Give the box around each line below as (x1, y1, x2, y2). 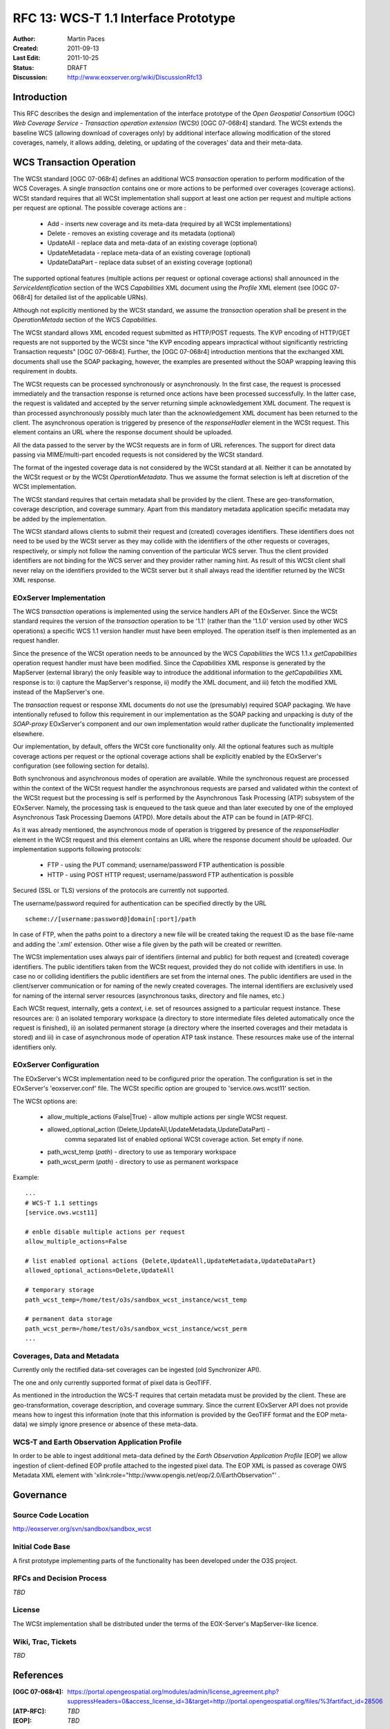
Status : (12, 63, 35, 72)
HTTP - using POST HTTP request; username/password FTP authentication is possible (47, 870, 294, 878)
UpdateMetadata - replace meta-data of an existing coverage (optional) (47, 248, 251, 257)
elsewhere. (12, 730, 44, 738)
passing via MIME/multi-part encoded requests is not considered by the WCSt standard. (12, 450, 264, 459)
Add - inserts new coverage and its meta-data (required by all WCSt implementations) (47, 219, 292, 228)
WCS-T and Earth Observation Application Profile (12, 1437, 182, 1447)
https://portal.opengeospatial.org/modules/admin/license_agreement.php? (67, 1688, 280, 1696)
